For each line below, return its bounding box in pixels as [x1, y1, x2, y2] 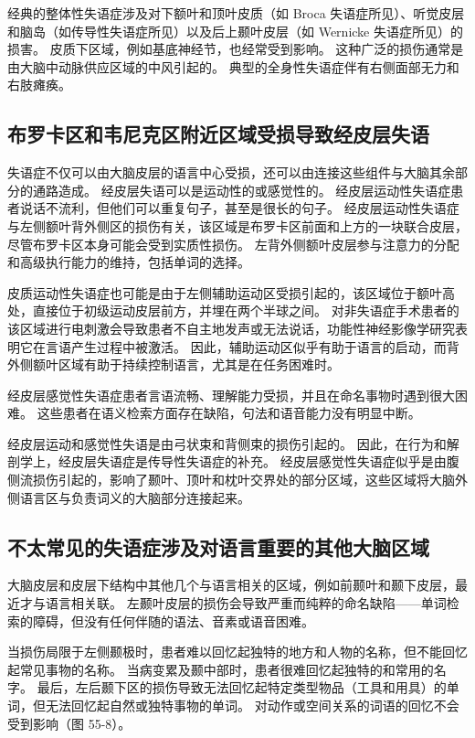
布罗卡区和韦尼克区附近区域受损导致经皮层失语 [7, 120, 429, 148]
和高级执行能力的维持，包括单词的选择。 [7, 252, 250, 272]
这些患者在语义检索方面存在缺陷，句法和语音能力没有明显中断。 [37, 403, 421, 422]
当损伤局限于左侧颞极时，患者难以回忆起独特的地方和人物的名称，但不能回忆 [7, 642, 468, 661]
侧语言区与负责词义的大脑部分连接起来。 [7, 487, 250, 507]
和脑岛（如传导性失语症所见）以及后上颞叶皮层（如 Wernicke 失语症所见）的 [7, 21, 463, 40]
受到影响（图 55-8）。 [7, 713, 132, 733]
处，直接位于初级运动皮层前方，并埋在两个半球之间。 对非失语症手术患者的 [7, 301, 459, 320]
